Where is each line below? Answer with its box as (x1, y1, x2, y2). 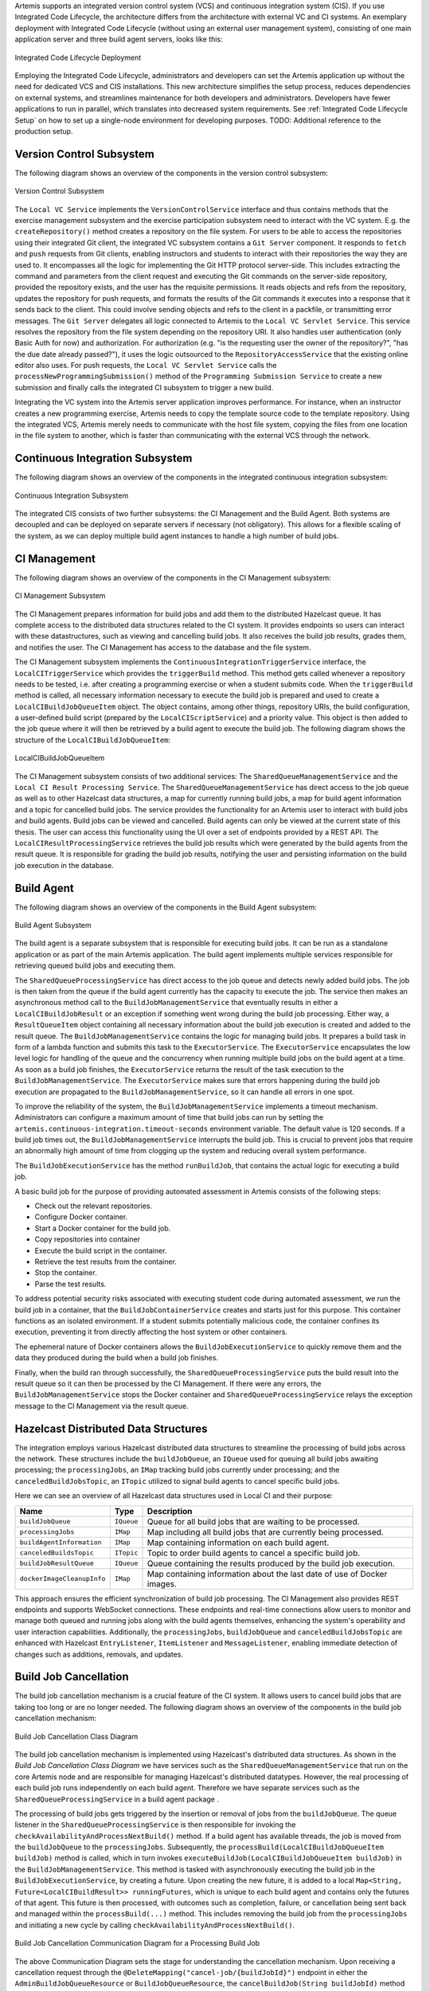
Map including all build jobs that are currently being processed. (147, 1526, 384, 1537)
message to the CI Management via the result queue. (14, 1401, 189, 1410)
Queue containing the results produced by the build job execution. (147, 1558, 396, 1569)
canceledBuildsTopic (19, 1549, 95, 1557)
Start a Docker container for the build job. (34, 1223, 171, 1233)
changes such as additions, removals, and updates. (14, 1649, 183, 1659)
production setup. (14, 126, 73, 135)
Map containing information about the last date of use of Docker (147, 1568, 388, 1579)
